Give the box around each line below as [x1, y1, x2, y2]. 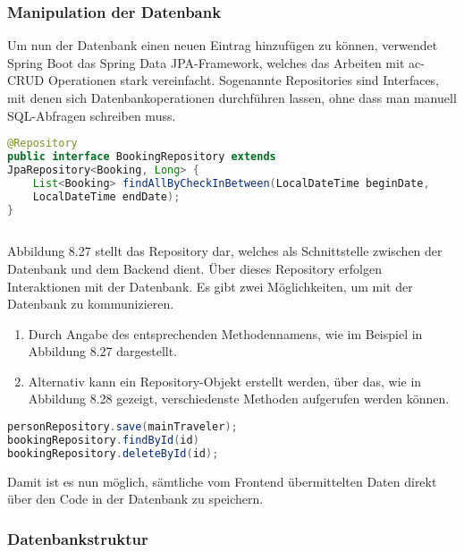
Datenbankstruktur [7, 527, 148, 549]
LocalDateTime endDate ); [32, 190, 181, 203]
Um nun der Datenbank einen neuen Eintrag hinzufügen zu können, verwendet [7, 36, 438, 55]
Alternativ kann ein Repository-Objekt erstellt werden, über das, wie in [28, 371, 422, 390]
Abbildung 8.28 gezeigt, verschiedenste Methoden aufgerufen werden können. [28, 389, 450, 408]
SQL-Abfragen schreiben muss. [7, 106, 176, 124]
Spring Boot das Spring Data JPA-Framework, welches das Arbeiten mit [7, 53, 405, 72]
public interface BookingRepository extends [7, 150, 276, 164]
